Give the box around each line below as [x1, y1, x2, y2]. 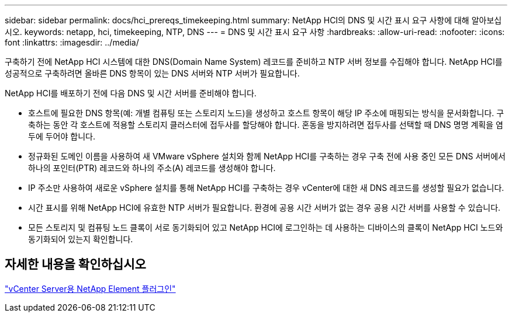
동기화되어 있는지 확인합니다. [28, 234, 133, 244]
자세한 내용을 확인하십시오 [5, 257, 146, 272]
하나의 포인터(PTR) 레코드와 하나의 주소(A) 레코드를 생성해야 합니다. [28, 163, 276, 173]
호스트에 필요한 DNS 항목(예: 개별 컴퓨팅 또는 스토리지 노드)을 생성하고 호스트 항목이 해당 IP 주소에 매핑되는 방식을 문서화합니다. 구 [28, 108, 504, 118]
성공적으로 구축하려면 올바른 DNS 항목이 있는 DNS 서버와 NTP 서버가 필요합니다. [5, 68, 300, 78]
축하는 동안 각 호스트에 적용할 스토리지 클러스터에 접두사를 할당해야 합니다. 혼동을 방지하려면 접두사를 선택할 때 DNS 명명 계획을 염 [28, 120, 503, 130]
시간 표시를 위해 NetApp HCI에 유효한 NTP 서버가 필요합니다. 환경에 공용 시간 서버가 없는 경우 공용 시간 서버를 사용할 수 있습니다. [28, 203, 501, 213]
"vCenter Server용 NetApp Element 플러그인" [5, 283, 176, 294]
